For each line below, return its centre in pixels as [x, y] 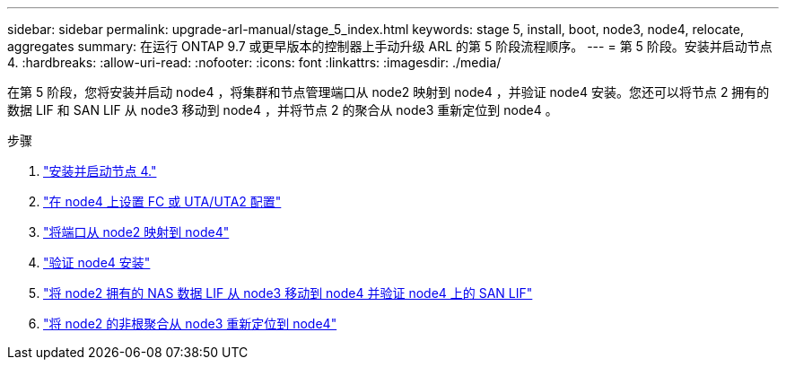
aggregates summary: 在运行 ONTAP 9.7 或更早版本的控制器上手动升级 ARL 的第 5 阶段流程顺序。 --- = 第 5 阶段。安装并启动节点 [390, 46]
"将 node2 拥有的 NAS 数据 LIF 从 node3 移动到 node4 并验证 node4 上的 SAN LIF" [288, 293]
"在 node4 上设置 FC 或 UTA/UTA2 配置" [162, 201]
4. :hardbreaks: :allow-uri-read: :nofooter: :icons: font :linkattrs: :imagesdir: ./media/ [254, 62]
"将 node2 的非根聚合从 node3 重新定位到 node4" [190, 323]
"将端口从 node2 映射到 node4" [136, 232]
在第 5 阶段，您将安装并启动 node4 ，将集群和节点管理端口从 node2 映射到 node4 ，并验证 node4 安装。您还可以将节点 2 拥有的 [389, 92]
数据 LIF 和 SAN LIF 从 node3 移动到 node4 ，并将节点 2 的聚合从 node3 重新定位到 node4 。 [283, 110]
